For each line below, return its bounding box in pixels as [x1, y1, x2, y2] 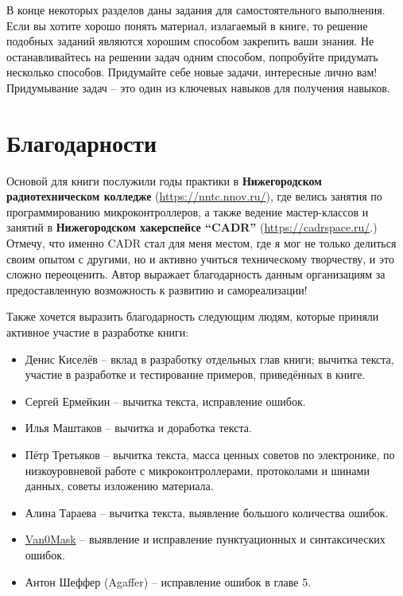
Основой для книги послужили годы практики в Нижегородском [6, 172, 322, 189]
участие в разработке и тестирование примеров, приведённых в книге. [25, 366, 366, 383]
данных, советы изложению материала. [25, 477, 214, 494]
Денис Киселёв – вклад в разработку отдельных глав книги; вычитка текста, [25, 350, 394, 367]
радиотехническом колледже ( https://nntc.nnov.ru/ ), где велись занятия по [6, 188, 382, 205]
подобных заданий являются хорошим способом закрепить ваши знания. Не [6, 33, 374, 49]
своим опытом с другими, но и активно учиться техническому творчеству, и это [6, 250, 394, 267]
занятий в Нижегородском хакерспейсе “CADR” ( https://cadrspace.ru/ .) [6, 219, 378, 236]
